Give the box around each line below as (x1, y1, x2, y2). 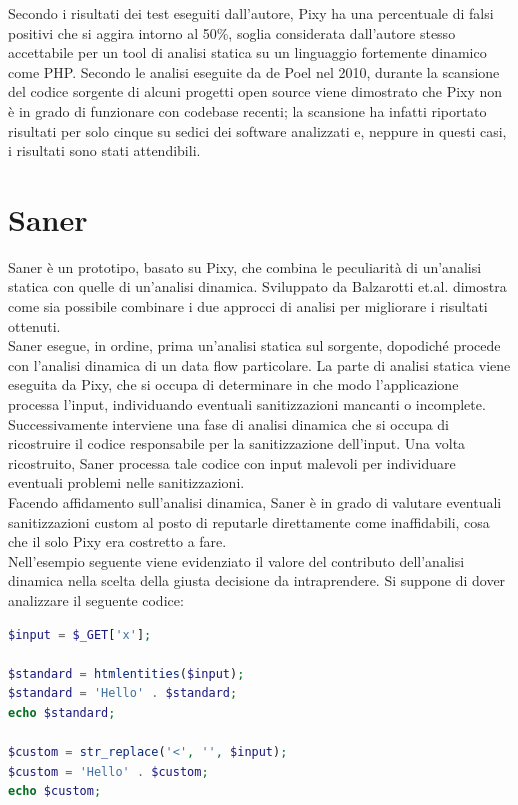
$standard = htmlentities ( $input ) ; (8, 666, 245, 681)
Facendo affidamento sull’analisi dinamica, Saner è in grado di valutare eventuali (8, 492, 502, 512)
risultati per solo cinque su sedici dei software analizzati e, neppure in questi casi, (8, 120, 507, 141)
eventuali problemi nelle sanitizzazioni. (8, 472, 245, 493)
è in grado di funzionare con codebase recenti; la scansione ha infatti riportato (8, 100, 487, 121)
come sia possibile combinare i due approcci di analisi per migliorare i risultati (8, 296, 488, 317)
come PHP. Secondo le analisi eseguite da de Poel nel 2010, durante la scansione (8, 61, 500, 82)
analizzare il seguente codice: (8, 589, 184, 610)
